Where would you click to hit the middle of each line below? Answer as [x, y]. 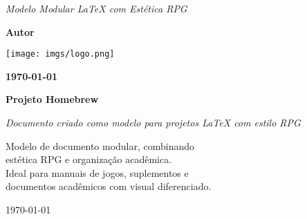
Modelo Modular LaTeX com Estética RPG [96, 8]
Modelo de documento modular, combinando [100, 145]
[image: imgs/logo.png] [60, 54]
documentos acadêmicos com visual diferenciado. [109, 186]
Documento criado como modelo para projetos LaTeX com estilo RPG [153, 123]
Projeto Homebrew [52, 99]
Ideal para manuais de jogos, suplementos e [97, 172]
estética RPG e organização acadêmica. [89, 159]
